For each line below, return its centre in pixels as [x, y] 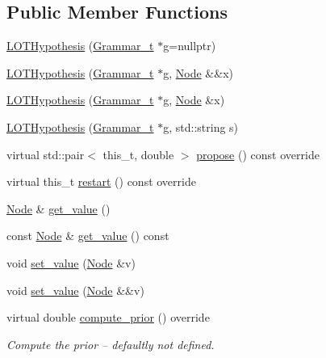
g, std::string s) [201, 126]
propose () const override [258, 154]
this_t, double [138, 154]
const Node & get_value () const [88, 236]
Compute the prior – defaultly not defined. [111, 344]
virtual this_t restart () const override [101, 181]
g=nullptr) [190, 46]
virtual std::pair [46, 154]
